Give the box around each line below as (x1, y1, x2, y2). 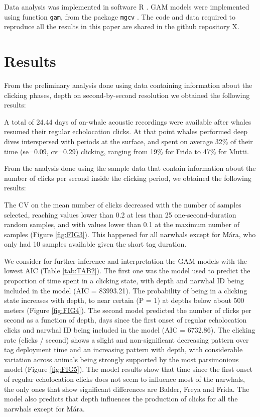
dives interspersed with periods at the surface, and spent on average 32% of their (4, 136, 253, 146)
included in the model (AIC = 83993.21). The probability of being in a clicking (4, 285, 247, 295)
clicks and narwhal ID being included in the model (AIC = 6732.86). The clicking (4, 325, 255, 335)
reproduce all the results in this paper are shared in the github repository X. (4, 21, 239, 32)
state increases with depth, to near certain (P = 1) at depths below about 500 (4, 295, 244, 305)
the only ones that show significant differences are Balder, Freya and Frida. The (4, 383, 249, 394)
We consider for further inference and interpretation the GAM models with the (4, 255, 247, 266)
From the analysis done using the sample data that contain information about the (4, 163, 256, 173)
